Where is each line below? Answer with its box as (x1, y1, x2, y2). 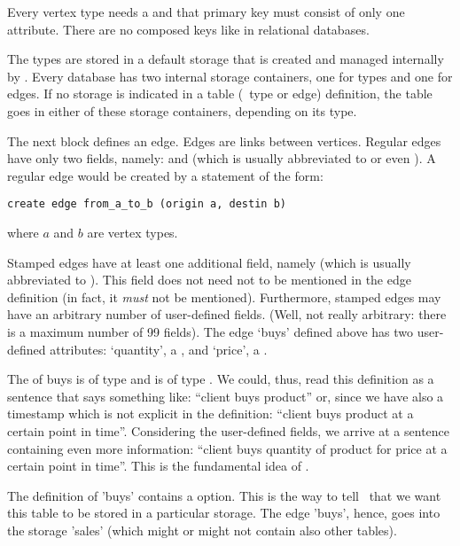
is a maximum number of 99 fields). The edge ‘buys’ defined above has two (7, 322, 414, 340)
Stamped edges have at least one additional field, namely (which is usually (7, 253, 411, 271)
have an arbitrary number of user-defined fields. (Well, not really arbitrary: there (7, 305, 447, 324)
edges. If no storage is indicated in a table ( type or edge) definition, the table (7, 84, 433, 103)
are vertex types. (87, 223, 178, 241)
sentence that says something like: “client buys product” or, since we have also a (7, 386, 444, 405)
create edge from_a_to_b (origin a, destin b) (7, 198, 286, 211)
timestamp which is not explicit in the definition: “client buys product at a (7, 404, 414, 423)
